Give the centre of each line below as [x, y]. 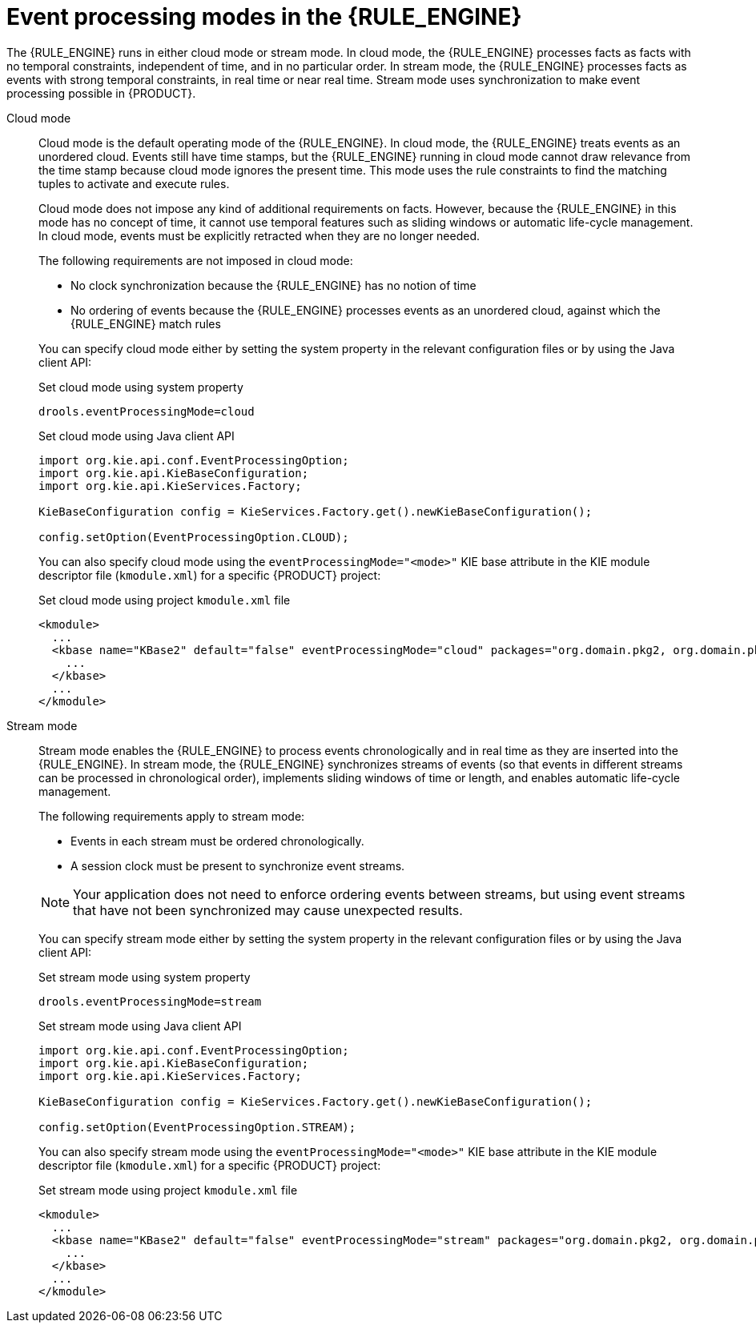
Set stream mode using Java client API [140, 1026]
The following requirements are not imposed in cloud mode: [196, 260]
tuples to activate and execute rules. [134, 183]
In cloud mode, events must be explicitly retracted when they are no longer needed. [259, 235]
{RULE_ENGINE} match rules [146, 323]
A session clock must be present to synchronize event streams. [238, 865]
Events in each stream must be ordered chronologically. [217, 841]
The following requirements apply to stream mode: [172, 816]
